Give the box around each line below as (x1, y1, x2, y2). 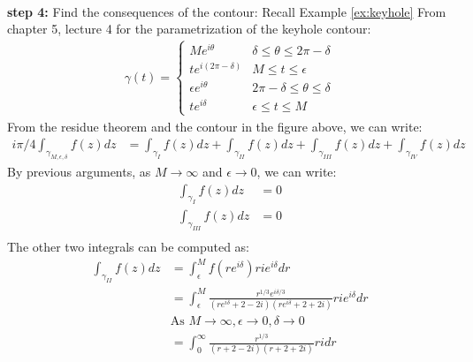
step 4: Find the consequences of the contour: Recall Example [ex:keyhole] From (7, 2, 446, 20)
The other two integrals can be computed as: (7, 238, 249, 256)
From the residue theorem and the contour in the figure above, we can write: (7, 117, 423, 135)
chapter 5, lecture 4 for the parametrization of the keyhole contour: (7, 19, 371, 38)
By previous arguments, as (7, 162, 151, 181)
